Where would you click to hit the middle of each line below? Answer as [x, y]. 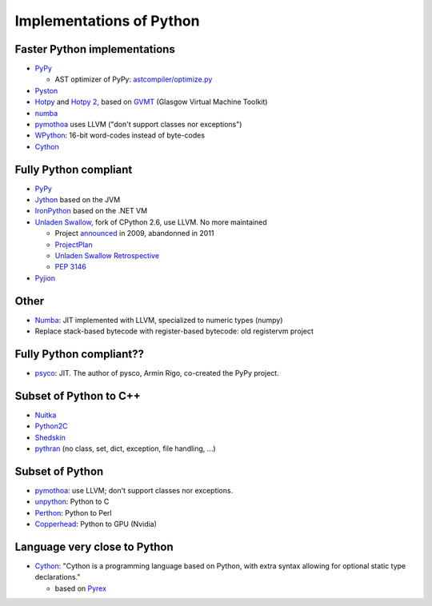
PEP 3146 [71, 267]
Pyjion [45, 278]
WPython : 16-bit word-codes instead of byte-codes [120, 135]
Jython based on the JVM [78, 200]
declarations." [58, 577]
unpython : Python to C [72, 502]
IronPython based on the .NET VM [91, 211]
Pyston [46, 90]
